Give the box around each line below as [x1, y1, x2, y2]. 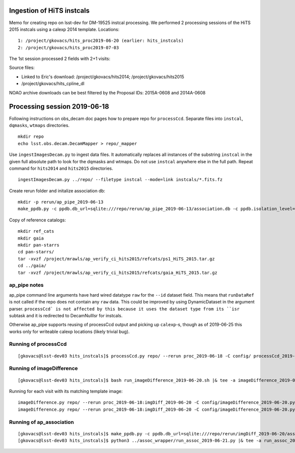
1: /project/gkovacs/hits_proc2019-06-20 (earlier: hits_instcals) [18, 38, 184, 44]
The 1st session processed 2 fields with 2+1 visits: [9, 56, 111, 61]
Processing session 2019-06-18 [9, 102, 109, 111]
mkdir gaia [18, 235, 44, 241]
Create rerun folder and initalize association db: [9, 187, 106, 194]
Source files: [9, 64, 35, 71]
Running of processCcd [9, 341, 67, 348]
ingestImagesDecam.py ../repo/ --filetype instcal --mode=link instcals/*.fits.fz [18, 177, 223, 182]
